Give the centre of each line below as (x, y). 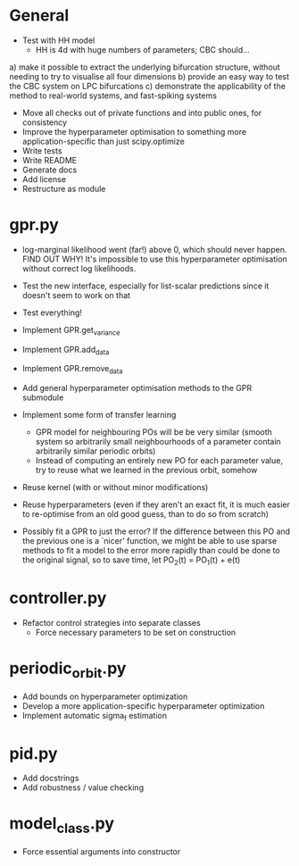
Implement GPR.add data (66, 350)
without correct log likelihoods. (79, 268)
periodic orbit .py (68, 670)
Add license (44, 179)
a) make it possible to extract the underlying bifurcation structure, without (145, 67)
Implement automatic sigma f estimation (95, 716)
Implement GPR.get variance (71, 331)
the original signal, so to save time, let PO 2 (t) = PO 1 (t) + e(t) (131, 561)
